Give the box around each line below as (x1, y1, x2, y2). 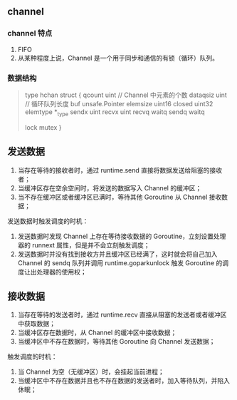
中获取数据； (17, 319, 56, 328)
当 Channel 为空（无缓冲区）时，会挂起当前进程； (17, 367, 165, 376)
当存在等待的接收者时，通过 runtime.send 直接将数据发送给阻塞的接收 (17, 165, 223, 174)
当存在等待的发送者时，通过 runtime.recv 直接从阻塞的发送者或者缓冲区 (17, 310, 227, 319)
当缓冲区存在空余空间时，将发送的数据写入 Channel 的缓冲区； (17, 183, 202, 192)
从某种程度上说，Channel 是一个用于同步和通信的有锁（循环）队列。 (17, 53, 219, 62)
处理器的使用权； (36, 267, 87, 276)
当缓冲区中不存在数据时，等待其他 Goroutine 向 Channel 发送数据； (17, 337, 216, 346)
